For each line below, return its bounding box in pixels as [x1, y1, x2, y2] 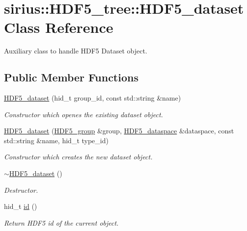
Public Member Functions [4, 70, 138, 85]
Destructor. [4, 184, 38, 195]
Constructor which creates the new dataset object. [4, 152, 153, 162]
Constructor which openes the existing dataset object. [4, 109, 163, 119]
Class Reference [4, 17, 113, 37]
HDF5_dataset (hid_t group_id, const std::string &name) [4, 93, 181, 103]
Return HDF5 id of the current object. [4, 217, 119, 228]
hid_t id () [4, 201, 37, 211]
